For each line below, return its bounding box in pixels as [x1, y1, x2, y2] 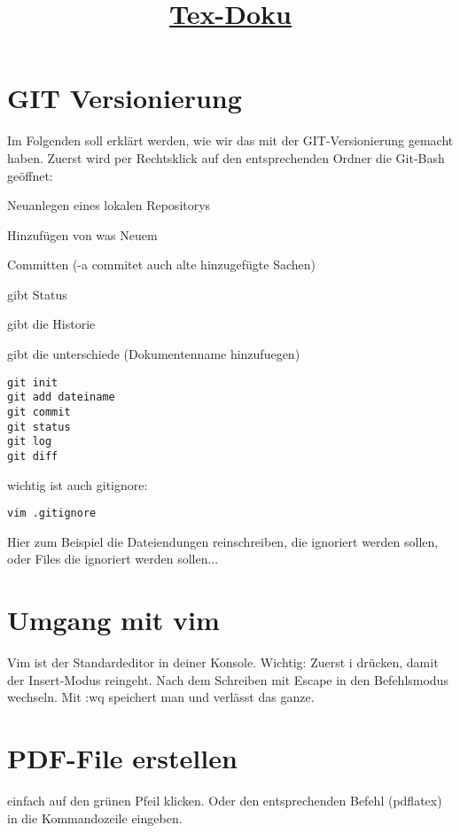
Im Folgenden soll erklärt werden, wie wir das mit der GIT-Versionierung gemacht [7, 131, 454, 150]
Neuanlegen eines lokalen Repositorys [7, 196, 211, 214]
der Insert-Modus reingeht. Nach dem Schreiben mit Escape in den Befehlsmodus [7, 670, 448, 689]
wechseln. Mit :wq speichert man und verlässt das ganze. [7, 688, 315, 706]
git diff [7, 449, 58, 463]
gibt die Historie [7, 315, 96, 333]
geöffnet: [7, 166, 53, 184]
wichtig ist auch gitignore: [7, 475, 148, 494]
